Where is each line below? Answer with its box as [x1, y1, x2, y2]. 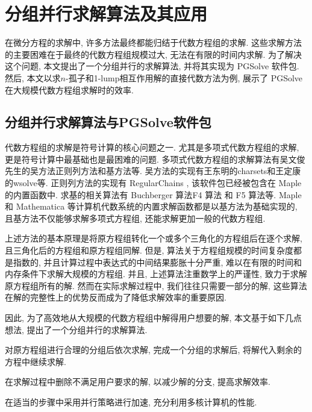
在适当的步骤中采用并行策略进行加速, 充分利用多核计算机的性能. [5, 395, 257, 408]
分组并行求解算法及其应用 [5, 1, 208, 26]
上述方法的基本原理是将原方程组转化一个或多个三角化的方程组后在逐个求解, [5, 232, 302, 245]
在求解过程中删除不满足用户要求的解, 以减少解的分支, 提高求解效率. [5, 375, 270, 388]
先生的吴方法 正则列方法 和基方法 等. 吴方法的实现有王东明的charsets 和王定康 [5, 164, 301, 177]
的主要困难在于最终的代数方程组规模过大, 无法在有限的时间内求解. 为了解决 [5, 48, 302, 60]
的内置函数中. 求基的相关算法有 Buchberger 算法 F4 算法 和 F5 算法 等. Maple [5, 188, 302, 201]
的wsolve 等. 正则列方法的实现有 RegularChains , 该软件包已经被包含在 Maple [5, 176, 302, 189]
